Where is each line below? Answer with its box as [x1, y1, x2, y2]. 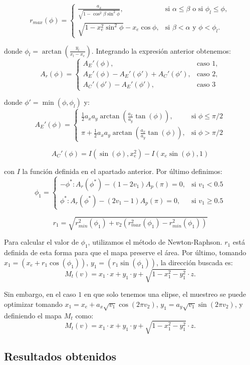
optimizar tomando [4, 298, 63, 309]
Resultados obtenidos [4, 348, 117, 364]
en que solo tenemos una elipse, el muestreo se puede [84, 289, 246, 299]
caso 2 [196, 70, 216, 78]
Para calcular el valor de [4, 237, 79, 247]
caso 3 [196, 81, 216, 88]
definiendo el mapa [4, 310, 62, 320]
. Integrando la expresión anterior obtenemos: [91, 45, 231, 56]
